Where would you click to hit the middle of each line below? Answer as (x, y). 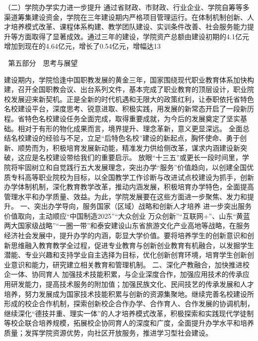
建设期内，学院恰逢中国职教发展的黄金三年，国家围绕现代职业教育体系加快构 (129, 79)
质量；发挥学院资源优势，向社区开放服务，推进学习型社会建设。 (108, 333)
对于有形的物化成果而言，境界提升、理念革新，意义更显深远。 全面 (133, 128)
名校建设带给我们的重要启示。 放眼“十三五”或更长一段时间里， (140, 157)
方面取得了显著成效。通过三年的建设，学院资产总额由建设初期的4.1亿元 (133, 36)
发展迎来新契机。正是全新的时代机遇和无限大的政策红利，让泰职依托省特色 (132, 99)
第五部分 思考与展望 (43, 62)
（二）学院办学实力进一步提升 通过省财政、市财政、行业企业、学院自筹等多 (127, 7)
